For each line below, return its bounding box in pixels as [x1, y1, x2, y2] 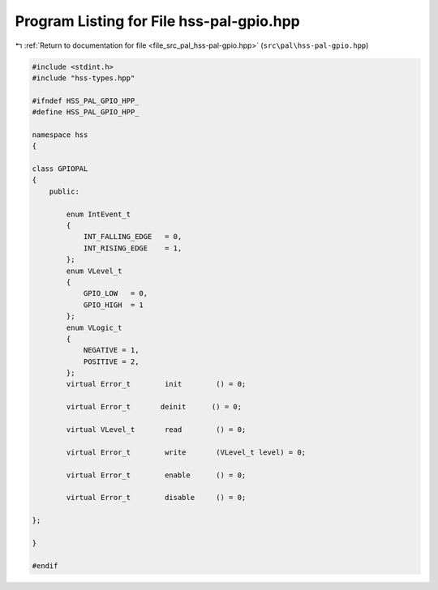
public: [49, 186, 80, 196]
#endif [32, 561, 58, 571]
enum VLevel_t [66, 266, 122, 276]
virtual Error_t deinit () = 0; [66, 402, 243, 412]
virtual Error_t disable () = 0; [66, 493, 247, 502]
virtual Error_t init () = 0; [66, 379, 247, 389]
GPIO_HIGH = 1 [83, 300, 144, 310]
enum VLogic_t [66, 323, 122, 332]
